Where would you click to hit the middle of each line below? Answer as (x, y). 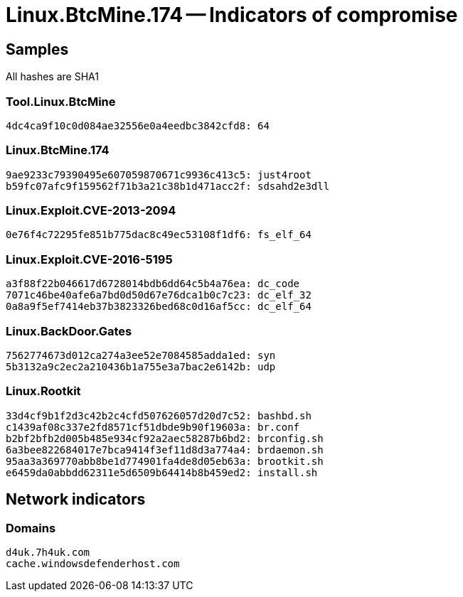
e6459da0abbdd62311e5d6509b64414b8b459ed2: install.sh (162, 472)
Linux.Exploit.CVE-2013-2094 (91, 211)
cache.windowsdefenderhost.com (93, 563)
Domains (31, 528)
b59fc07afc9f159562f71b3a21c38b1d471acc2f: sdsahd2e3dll (168, 186)
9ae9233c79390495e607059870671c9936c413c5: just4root (159, 174)
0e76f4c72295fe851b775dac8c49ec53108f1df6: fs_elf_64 (159, 235)
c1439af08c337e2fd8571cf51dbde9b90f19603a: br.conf (153, 427)
